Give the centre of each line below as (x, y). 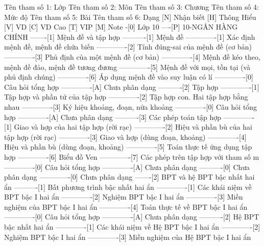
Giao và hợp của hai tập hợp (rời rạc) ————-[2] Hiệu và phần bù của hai (133, 127)
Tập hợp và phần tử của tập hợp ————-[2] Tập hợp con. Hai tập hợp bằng (126, 97)
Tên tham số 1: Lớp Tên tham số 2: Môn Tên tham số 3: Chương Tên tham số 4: (131, 7)
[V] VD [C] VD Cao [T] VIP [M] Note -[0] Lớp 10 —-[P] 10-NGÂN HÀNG (121, 27)
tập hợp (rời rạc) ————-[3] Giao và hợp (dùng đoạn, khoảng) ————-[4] (125, 137)
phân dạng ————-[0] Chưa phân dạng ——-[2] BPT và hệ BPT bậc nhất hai (129, 177)
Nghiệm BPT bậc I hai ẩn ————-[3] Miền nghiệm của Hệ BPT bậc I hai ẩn (128, 237)
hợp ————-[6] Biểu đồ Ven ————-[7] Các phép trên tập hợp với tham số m (132, 156)
